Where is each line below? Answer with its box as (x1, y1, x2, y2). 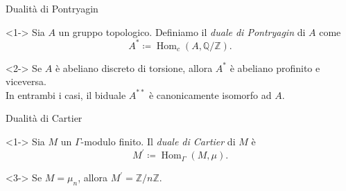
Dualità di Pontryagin (6, 1, 98, 15)
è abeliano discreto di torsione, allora (55, 60, 213, 75)
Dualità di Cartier (6, 111, 83, 125)
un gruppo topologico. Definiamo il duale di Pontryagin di (58, 24, 306, 39)
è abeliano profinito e (230, 60, 320, 75)
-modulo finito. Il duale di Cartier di (80, 134, 236, 149)
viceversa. (6, 74, 46, 89)
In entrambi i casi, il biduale (6, 87, 126, 102)
